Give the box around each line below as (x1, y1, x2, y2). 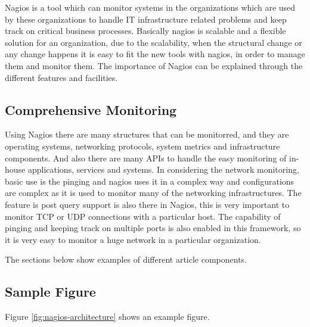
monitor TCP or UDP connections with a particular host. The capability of (5, 210, 281, 222)
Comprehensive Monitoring (5, 100, 177, 119)
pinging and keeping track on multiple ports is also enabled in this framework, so (5, 222, 301, 234)
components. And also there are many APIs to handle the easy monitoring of (5, 151, 287, 164)
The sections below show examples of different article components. (5, 253, 247, 266)
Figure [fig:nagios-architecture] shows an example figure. (5, 310, 210, 323)
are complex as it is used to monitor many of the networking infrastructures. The (5, 186, 302, 199)
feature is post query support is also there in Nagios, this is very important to (5, 198, 290, 210)
